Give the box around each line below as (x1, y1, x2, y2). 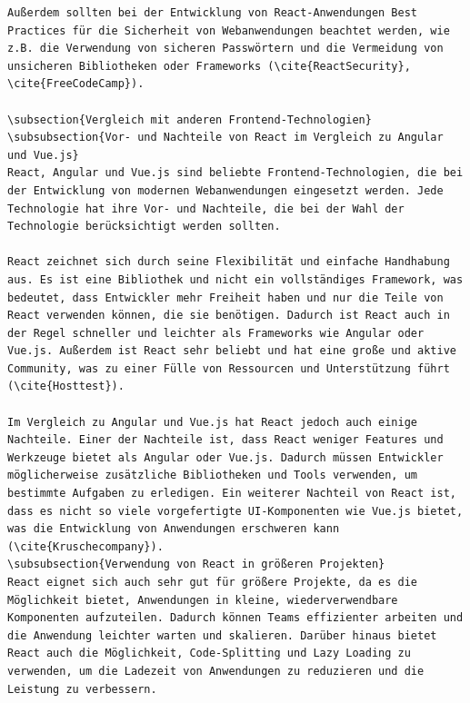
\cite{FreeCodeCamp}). (7, 77, 145, 91)
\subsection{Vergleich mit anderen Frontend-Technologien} (7, 113, 372, 126)
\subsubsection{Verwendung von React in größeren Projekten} (7, 558, 385, 571)
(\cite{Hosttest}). (7, 380, 125, 393)
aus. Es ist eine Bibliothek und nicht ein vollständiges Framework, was (7, 272, 464, 286)
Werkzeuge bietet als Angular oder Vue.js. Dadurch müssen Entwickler (7, 451, 444, 464)
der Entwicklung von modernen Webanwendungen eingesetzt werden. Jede (7, 183, 444, 197)
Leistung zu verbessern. (7, 682, 157, 696)
